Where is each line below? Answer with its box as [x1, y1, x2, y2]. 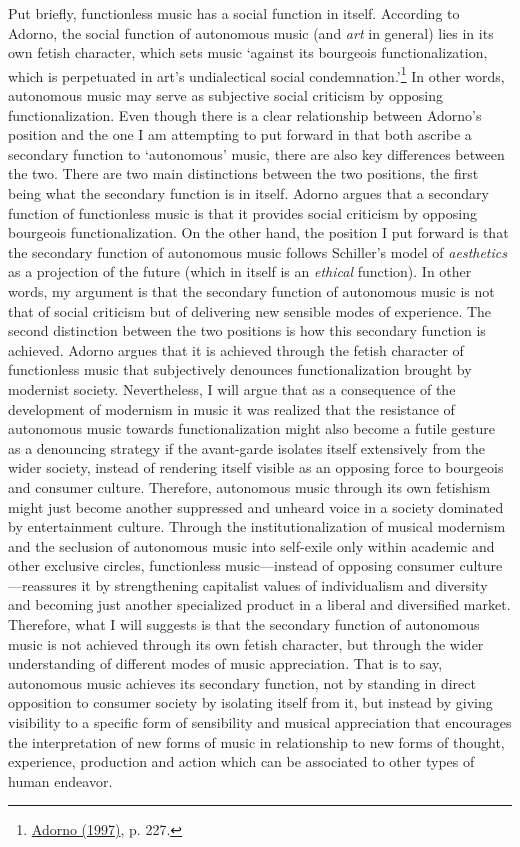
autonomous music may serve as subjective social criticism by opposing [8, 85, 444, 106]
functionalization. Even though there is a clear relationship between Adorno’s [8, 104, 482, 125]
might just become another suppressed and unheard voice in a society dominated [8, 496, 504, 517]
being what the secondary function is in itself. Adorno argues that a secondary [8, 183, 489, 203]
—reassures [8, 574, 77, 595]
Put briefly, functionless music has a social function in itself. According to [8, 3, 460, 23]
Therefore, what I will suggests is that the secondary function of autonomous [8, 614, 480, 635]
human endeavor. [8, 770, 113, 791]
